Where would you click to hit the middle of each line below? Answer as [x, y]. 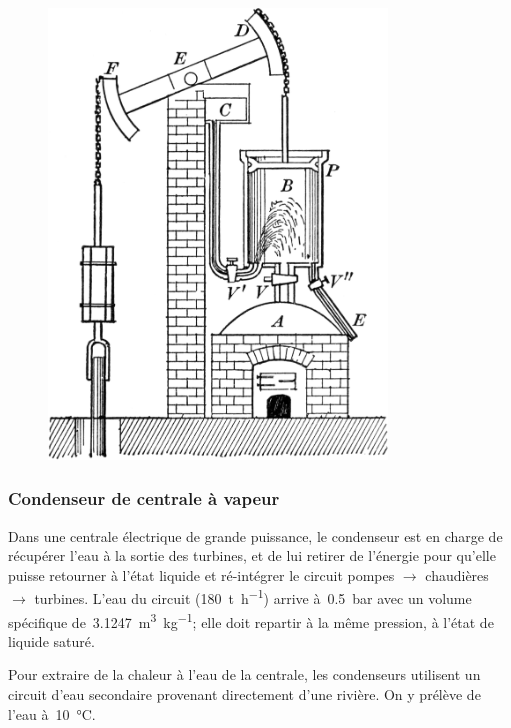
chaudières [457, 574]
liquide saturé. [51, 640]
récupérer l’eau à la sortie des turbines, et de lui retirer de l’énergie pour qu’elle [252, 555]
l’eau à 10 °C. [52, 713]
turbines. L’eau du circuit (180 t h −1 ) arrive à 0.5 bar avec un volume [253, 597]
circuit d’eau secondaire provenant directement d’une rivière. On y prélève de [244, 694]
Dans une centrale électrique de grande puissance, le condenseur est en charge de [255, 535]
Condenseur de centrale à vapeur [144, 498]
